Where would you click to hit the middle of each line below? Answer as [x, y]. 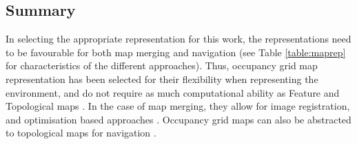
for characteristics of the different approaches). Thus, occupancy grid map [162, 65]
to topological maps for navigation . [81, 133]
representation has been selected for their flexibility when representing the [162, 79]
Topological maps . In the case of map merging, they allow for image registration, [178, 106]
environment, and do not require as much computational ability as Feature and [173, 92]
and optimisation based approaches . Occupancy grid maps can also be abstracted [178, 119]
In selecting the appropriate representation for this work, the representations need [178, 39]
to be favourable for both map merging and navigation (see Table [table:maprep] [176, 52]
